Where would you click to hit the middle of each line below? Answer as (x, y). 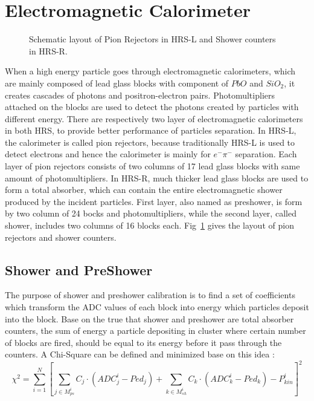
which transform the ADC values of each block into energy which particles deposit (157, 307)
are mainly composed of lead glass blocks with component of (117, 83)
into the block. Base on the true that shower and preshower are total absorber (149, 318)
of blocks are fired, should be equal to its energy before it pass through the (143, 342)
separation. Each (266, 154)
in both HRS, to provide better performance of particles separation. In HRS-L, (151, 130)
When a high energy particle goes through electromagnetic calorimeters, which (150, 71)
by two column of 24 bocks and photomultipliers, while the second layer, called (151, 213)
